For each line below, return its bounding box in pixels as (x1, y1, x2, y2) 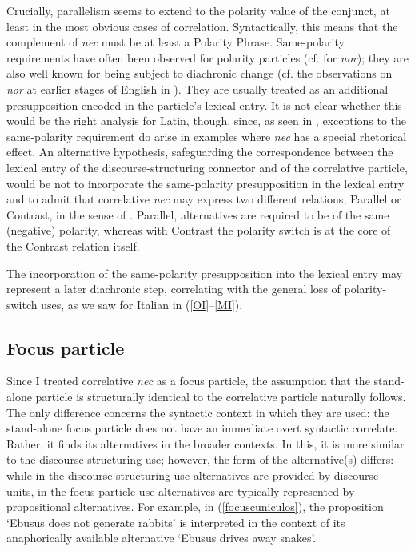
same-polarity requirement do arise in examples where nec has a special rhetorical (6, 127, 407, 144)
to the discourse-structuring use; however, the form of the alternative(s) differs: (6, 451, 394, 468)
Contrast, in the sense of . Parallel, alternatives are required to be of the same (6, 206, 389, 223)
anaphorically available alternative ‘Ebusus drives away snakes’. (6, 529, 317, 546)
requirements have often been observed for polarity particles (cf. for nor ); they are (6, 49, 409, 66)
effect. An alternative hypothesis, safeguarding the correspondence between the (6, 143, 393, 160)
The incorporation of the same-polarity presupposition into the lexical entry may (6, 264, 403, 281)
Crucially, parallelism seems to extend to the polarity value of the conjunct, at (6, 2, 390, 18)
